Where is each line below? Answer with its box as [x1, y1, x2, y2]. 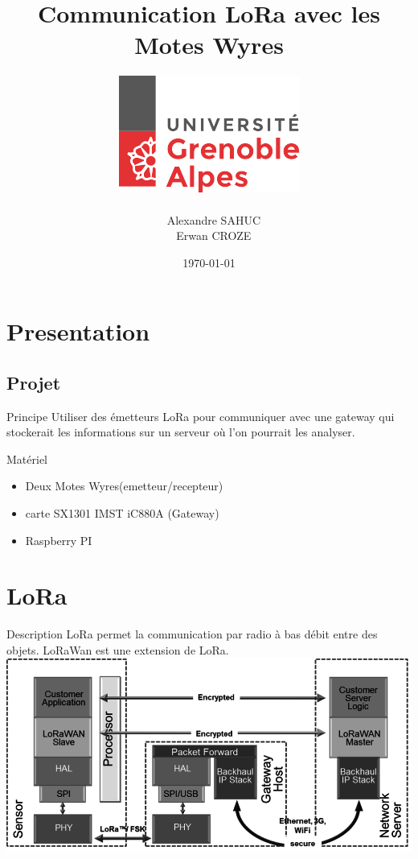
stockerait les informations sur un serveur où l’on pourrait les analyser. [6, 423, 355, 440]
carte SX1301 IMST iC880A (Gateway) [25, 505, 219, 522]
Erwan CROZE [176, 227, 252, 244]
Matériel [6, 450, 47, 467]
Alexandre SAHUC [166, 211, 260, 228]
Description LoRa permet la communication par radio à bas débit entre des [6, 626, 378, 642]
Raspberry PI [25, 531, 92, 548]
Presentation [6, 315, 150, 348]
